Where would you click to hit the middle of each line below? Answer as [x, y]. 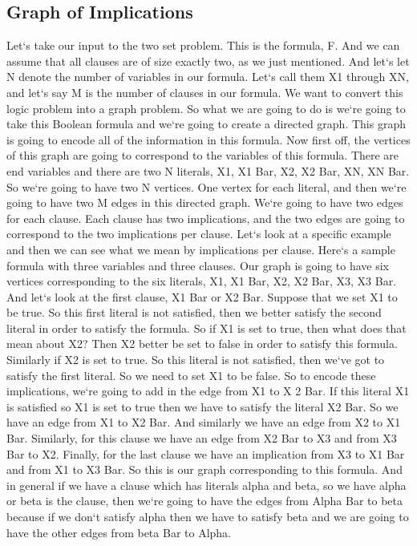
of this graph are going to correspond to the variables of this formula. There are [203, 155]
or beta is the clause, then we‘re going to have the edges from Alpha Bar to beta [205, 501]
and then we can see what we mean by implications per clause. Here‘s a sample [201, 249]
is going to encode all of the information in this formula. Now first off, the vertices [208, 139]
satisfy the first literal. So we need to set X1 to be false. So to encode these [191, 375]
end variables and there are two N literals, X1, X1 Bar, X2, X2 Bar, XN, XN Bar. [208, 170]
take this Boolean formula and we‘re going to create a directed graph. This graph [206, 124]
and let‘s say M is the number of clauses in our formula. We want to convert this [205, 92]
